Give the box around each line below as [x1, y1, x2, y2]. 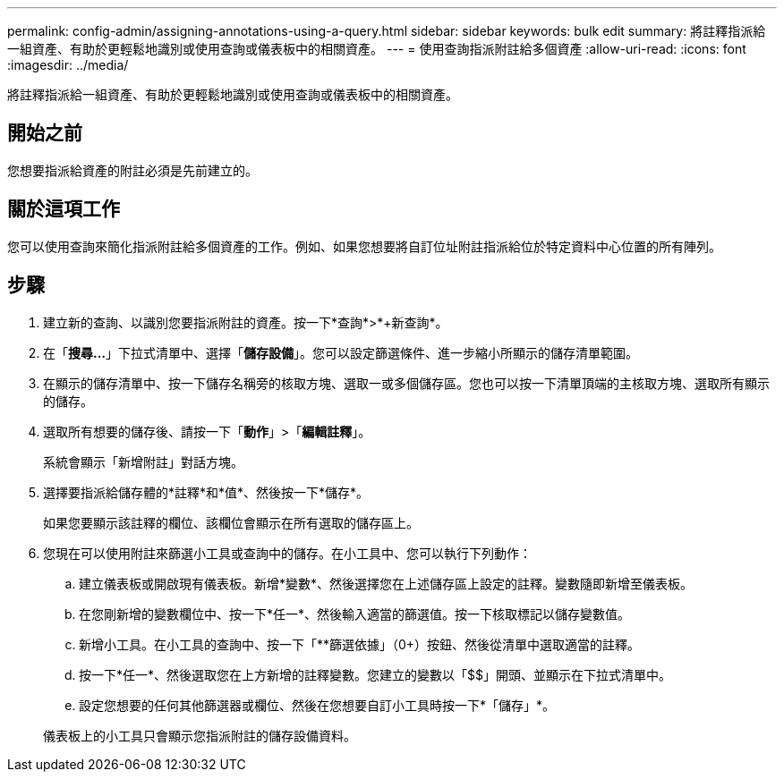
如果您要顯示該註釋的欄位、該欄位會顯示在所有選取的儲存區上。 [43, 514, 419, 530]
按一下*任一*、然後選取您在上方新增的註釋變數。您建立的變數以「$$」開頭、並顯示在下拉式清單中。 [79, 666, 671, 682]
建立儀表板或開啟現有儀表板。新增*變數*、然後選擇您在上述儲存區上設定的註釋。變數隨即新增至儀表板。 [79, 575, 694, 591]
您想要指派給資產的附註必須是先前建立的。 [7, 162, 258, 178]
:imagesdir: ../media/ [7, 57, 129, 72]
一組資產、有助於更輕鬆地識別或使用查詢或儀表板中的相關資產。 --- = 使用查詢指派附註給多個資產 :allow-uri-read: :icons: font [7, 41, 746, 56]
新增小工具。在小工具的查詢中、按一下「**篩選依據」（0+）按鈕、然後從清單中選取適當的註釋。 [79, 636, 641, 652]
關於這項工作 [7, 198, 120, 221]
